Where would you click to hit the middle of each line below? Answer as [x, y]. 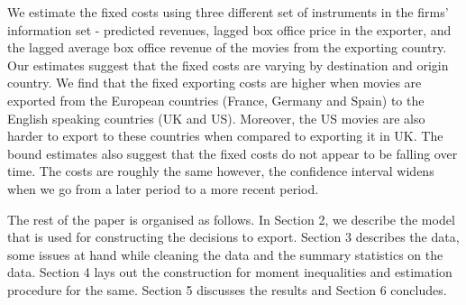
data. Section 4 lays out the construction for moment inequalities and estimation [230, 272]
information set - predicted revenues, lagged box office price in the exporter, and [229, 29]
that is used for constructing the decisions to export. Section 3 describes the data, [233, 237]
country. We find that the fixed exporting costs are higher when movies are [215, 83]
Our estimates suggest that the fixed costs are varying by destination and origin [228, 65]
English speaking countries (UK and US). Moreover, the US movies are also [216, 118]
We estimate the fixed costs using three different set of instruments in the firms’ [228, 12]
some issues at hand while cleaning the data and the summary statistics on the [225, 254]
